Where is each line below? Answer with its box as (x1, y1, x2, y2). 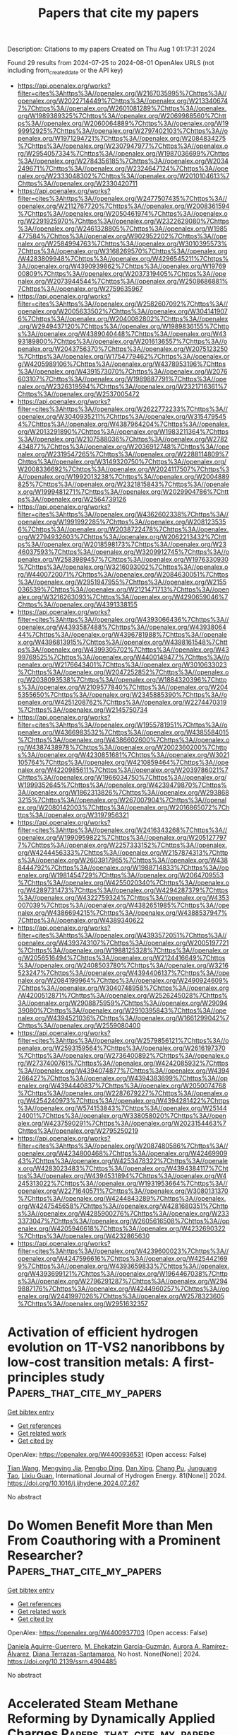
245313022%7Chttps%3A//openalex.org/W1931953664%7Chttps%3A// (17, 1179, 228, 1187)
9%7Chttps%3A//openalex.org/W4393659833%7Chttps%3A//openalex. (17, 1262, 230, 1270)
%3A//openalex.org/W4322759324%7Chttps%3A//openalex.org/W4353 (17, 893, 230, 901)
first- (183, 1354, 215, 1371)
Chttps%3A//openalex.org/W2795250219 (17, 1126, 139, 1135)
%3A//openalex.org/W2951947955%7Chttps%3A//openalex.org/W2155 (17, 577, 227, 586)
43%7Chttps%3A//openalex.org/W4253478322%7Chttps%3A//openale (17, 1156, 228, 1165)
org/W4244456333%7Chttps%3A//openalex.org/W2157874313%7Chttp (17, 848, 229, 857)
